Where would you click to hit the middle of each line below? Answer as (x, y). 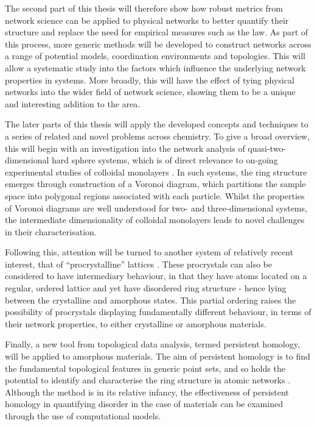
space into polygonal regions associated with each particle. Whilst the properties (155, 195)
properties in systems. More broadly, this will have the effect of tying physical (150, 80)
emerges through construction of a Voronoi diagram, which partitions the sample (155, 184)
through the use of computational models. (83, 416)
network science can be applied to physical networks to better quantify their (147, 20)
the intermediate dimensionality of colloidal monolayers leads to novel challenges (155, 220)
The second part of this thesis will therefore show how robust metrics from (144, 8)
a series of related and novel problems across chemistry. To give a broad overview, (157, 136)
